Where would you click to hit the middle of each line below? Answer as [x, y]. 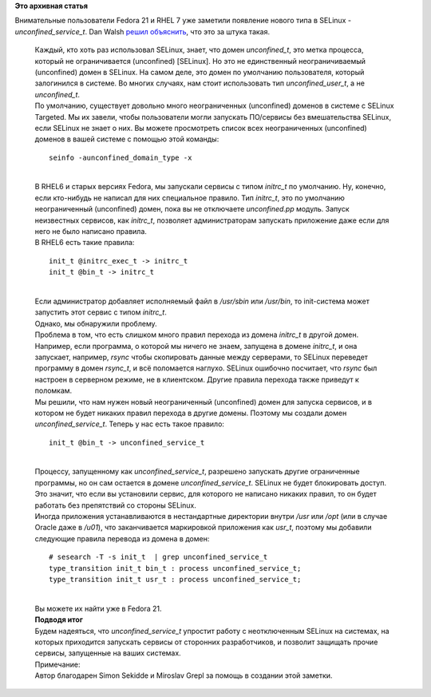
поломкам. [53, 390]
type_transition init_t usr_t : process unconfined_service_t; [175, 579]
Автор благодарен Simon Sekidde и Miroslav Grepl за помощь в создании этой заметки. [184, 675]
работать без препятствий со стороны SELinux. [116, 505]
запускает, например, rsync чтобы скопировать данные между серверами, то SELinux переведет [202, 357]
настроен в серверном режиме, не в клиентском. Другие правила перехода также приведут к [197, 379]
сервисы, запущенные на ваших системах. [108, 653]
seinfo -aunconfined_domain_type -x [121, 157]
